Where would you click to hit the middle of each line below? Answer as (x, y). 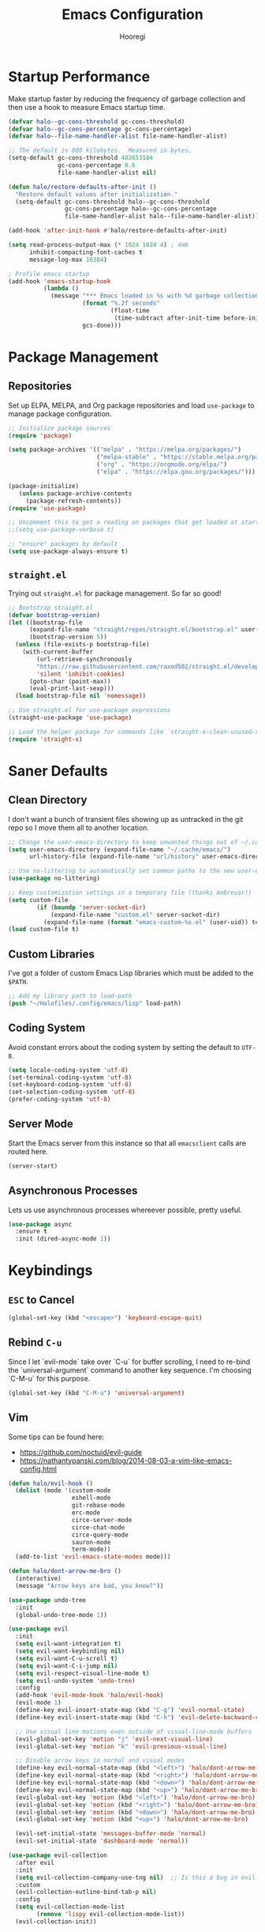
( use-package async (40, 1224)
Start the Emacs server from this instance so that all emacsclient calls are (127, 1143)
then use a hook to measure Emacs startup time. (87, 107)
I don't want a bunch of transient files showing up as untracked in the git (126, 819)
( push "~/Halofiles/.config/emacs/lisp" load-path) (95, 1003)
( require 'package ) (40, 436)
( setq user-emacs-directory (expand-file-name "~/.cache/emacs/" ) (119, 849)
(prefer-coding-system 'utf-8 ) (60, 1100)
